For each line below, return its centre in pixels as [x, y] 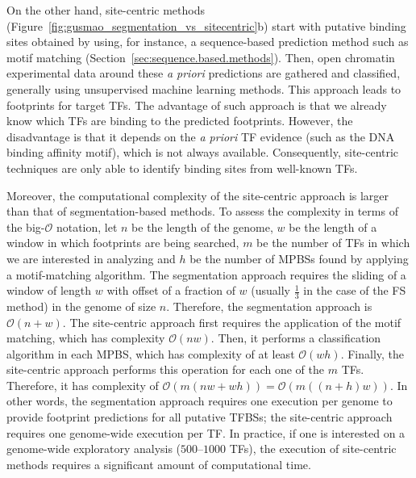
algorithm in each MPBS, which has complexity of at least [151, 353]
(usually [271, 290]
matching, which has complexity [86, 338]
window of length [49, 290]
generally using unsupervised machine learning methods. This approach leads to [204, 88]
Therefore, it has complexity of [83, 385]
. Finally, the [372, 353]
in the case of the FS [355, 290]
